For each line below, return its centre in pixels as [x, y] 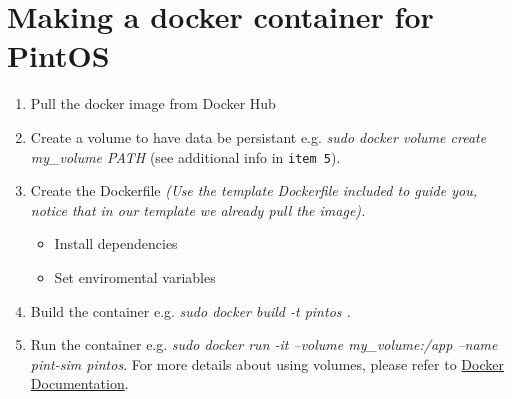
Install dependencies [116, 243]
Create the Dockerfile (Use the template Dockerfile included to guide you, [253, 190]
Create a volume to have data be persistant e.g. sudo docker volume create [258, 136]
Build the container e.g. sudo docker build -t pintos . [190, 310]
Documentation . [79, 383]
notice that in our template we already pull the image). [198, 209]
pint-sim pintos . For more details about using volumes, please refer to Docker [267, 363]
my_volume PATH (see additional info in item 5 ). [185, 156]
